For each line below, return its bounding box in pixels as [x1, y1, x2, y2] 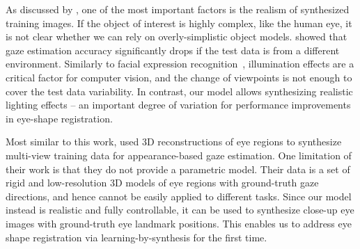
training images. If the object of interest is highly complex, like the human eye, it [6, 15, 352, 30]
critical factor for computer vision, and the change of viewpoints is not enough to [6, 70, 352, 84]
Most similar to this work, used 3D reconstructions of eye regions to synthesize [6, 134, 342, 149]
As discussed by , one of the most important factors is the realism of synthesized [6, 2, 350, 16]
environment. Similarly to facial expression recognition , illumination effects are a [6, 56, 354, 71]
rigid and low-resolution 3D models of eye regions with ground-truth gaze [6, 175, 319, 190]
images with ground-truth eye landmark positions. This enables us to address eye [6, 216, 352, 230]
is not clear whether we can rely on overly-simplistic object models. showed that [6, 29, 347, 44]
